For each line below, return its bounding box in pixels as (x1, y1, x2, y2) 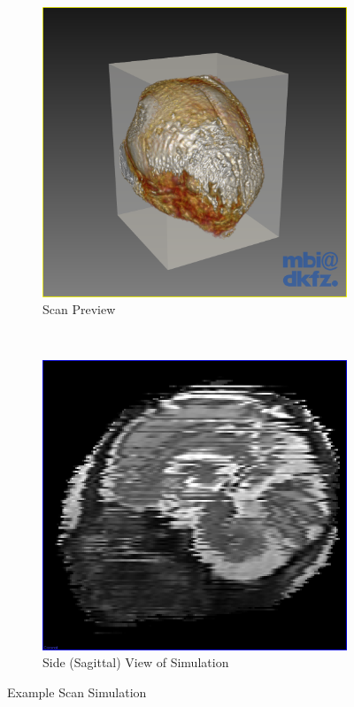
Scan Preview (42, 300, 116, 319)
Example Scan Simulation (7, 683, 147, 702)
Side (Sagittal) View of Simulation (42, 653, 229, 672)
